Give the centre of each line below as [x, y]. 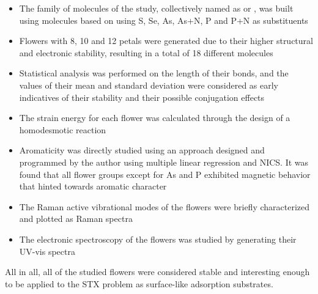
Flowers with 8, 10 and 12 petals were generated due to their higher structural [166, 41]
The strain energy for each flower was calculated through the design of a [155, 118]
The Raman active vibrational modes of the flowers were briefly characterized [165, 206]
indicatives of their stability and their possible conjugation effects [142, 97]
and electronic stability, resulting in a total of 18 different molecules [146, 52]
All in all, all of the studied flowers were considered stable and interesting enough [157, 272]
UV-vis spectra [47, 251]
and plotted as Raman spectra [76, 219]
